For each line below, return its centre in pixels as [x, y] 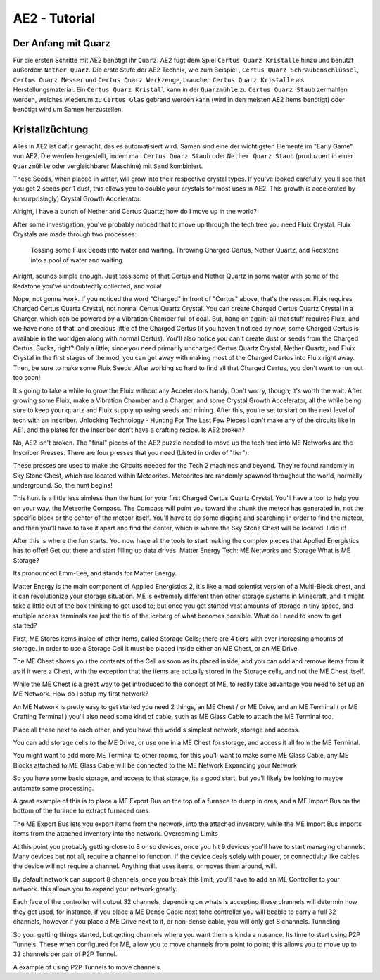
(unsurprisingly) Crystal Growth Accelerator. [77, 198]
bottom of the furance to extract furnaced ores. [82, 811]
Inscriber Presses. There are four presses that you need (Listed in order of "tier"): [131, 452]
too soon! [27, 378]
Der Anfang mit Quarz [62, 43]
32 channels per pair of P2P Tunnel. [65, 954]
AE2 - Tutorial [54, 18]
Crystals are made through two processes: [75, 234]
